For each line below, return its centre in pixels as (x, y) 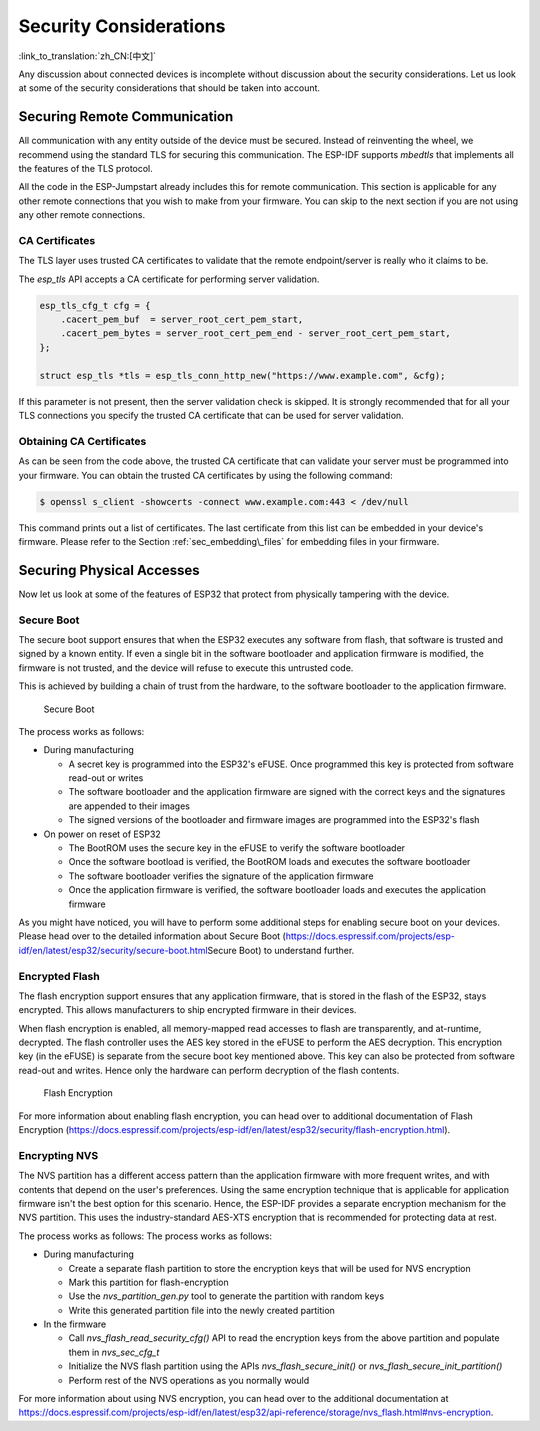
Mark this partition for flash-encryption (148, 1282)
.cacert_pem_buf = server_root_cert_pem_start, (182, 319)
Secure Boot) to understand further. (281, 950)
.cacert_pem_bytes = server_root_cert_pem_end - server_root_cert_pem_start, (256, 333)
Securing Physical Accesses (109, 570)
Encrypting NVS (58, 1155)
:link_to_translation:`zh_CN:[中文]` (87, 56)
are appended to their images (129, 806)
